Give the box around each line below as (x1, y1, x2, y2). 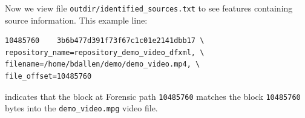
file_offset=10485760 (5, 72, 92, 81)
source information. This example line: (5, 13, 148, 26)
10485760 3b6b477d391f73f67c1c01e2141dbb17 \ (5, 36, 205, 45)
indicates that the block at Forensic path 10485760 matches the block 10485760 (5, 90, 301, 102)
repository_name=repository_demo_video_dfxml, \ (5, 48, 205, 57)
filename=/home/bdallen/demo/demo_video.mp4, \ (5, 60, 200, 69)
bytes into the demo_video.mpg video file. (5, 102, 158, 114)
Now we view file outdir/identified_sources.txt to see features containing (5, 2, 293, 14)
